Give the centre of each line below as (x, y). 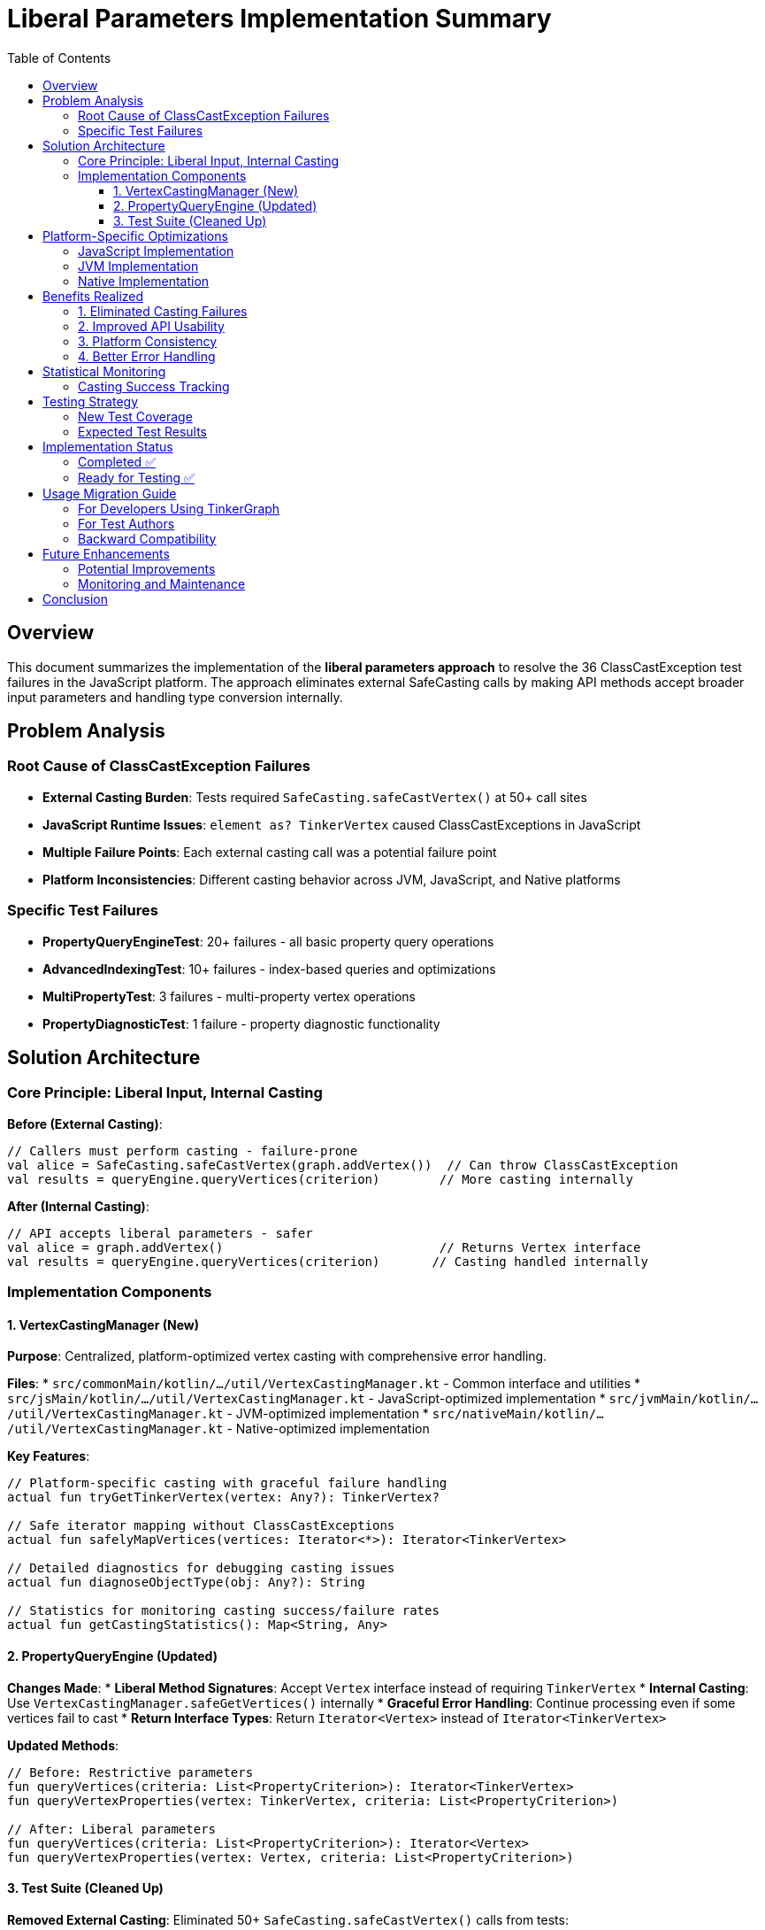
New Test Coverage (135, 416)
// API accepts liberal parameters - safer (160, 1233)
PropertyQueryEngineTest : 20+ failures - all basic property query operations (268, 941)
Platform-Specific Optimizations (135, 235)
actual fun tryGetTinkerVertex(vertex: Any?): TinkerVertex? (223, 1498)
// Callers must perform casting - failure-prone (183, 1150)
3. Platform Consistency (148, 341)
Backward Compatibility (147, 538)
